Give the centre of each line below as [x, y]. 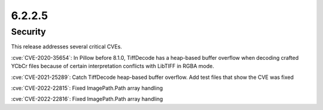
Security [28, 32]
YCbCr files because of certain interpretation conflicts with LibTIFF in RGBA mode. [113, 66]
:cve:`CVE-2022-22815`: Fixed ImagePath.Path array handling [87, 88]
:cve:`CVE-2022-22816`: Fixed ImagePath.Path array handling [87, 99]
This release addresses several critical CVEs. [67, 47]
